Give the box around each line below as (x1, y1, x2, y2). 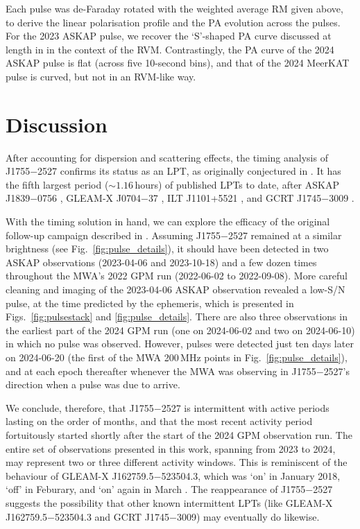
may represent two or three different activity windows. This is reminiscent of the (6, 455, 348, 469)
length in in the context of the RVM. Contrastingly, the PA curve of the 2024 (6, 42, 334, 56)
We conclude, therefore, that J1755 (6, 400, 154, 415)
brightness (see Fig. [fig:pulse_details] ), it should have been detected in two (6, 241, 329, 256)
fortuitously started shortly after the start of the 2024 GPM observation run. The (6, 427, 352, 442)
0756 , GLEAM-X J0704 (37, 191, 141, 205)
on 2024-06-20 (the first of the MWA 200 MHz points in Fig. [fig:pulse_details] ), (6, 350, 348, 364)
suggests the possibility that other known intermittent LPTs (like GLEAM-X (6, 495, 333, 510)
